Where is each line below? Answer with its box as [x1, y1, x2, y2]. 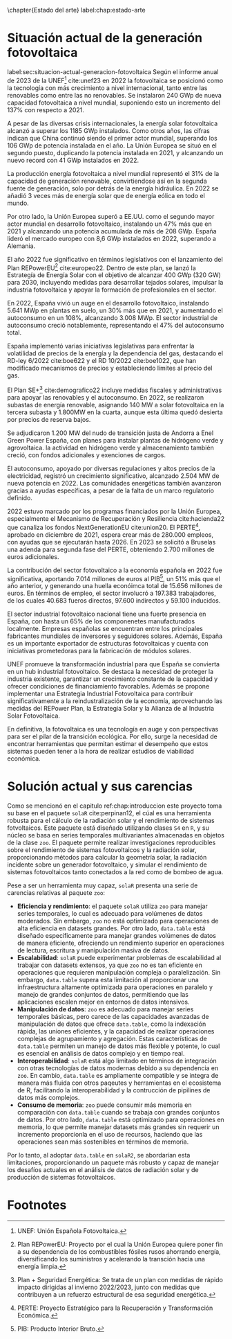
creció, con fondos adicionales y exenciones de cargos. [7, 450, 166, 459]
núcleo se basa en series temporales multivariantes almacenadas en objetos [7, 831, 224, 840]
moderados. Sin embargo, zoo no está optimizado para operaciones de [17, 917, 219, 925]
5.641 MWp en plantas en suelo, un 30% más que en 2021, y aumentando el [7, 306, 223, 314]
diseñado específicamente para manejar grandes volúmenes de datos [17, 932, 216, 940]
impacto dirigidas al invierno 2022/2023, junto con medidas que [17, 1283, 200, 1291]
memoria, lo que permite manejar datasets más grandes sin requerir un [17, 1123, 220, 1131]
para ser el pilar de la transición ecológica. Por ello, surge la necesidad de [7, 732, 217, 741]
